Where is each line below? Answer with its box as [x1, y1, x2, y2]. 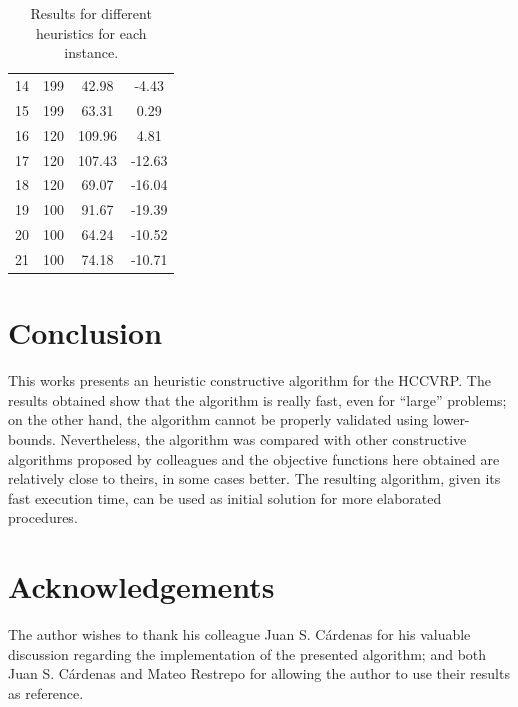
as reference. [8, 682, 84, 703]
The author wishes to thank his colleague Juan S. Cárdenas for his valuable [8, 624, 471, 645]
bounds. [8, 428, 56, 449]
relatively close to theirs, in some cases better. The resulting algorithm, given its [8, 468, 501, 489]
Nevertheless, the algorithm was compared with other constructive [60, 428, 467, 449]
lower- [432, 409, 470, 430]
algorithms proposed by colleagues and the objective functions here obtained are [8, 448, 500, 469]
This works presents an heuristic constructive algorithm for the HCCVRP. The [8, 370, 491, 391]
